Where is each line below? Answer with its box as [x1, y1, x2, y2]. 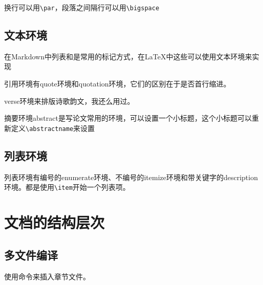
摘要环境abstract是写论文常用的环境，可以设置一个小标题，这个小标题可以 [4, 113, 252, 123]
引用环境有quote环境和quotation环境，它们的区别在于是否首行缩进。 [4, 78, 231, 89]
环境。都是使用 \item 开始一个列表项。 [4, 182, 130, 192]
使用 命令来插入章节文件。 [4, 271, 90, 281]
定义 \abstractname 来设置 [11, 122, 95, 133]
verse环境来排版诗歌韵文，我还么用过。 [4, 95, 135, 106]
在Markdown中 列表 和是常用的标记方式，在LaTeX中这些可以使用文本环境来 [4, 51, 252, 61]
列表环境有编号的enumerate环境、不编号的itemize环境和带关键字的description [4, 171, 258, 182]
